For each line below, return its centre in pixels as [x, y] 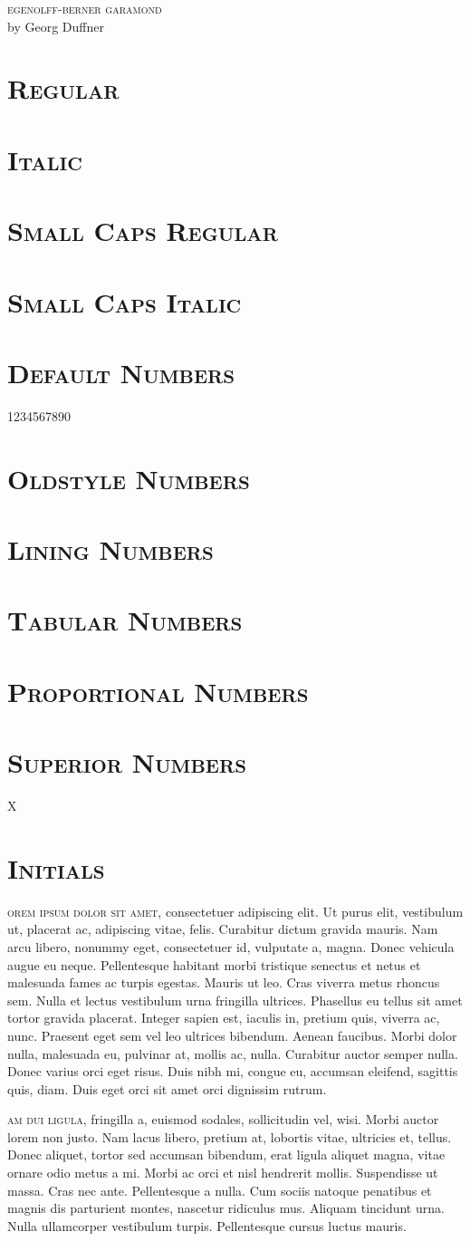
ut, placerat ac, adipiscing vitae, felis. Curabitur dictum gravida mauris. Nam [223, 929]
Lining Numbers [110, 548]
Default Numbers [121, 372]
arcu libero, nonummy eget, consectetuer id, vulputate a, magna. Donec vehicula [231, 946]
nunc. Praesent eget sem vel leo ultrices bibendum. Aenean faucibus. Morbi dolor [232, 1035]
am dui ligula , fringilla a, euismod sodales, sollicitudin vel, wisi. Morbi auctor [223, 1119]
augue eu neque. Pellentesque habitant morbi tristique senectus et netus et [214, 964]
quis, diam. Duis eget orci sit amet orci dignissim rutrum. [167, 1088]
